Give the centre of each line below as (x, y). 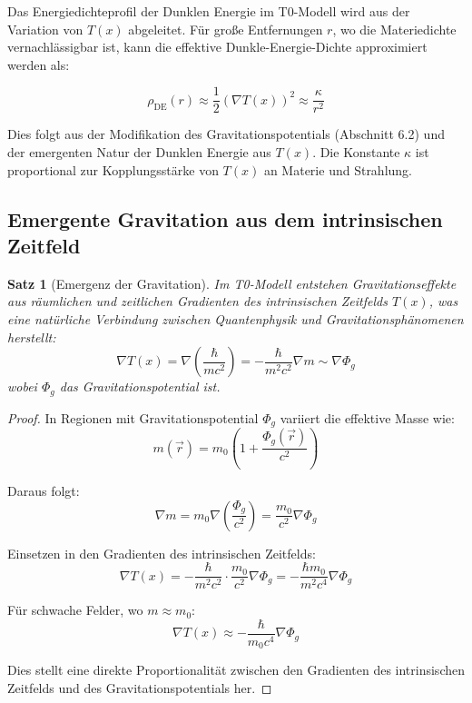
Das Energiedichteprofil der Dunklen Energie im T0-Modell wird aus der (209, 11)
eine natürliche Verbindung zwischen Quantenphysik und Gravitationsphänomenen (236, 319)
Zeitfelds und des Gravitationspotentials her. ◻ (140, 687)
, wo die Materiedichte (394, 29)
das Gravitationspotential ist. (140, 386)
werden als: (39, 64)
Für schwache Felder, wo (75, 610)
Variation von (45, 29)
